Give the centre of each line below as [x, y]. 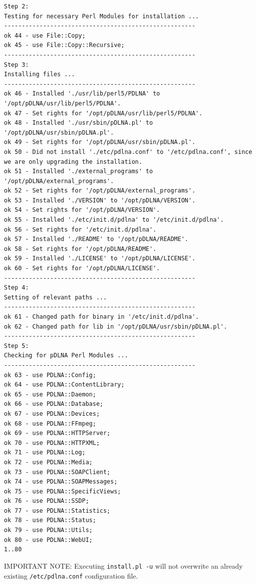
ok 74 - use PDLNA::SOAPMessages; [61, 482]
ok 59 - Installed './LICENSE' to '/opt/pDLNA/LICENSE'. [100, 259]
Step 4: [17, 288]
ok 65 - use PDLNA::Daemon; [50, 394]
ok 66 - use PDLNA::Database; [54, 404]
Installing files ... [40, 74]
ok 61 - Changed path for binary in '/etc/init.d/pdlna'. [102, 317]
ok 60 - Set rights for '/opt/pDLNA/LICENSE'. [82, 268]
